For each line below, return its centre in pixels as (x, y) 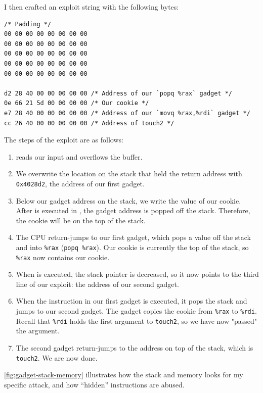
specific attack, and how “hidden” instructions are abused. (94, 384)
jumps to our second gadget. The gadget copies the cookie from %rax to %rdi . (136, 311)
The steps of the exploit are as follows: (64, 140)
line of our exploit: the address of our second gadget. (97, 284)
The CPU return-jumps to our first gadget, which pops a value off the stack (133, 237)
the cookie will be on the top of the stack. (81, 220)
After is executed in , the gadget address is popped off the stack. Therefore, (133, 210)
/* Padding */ (28, 24)
